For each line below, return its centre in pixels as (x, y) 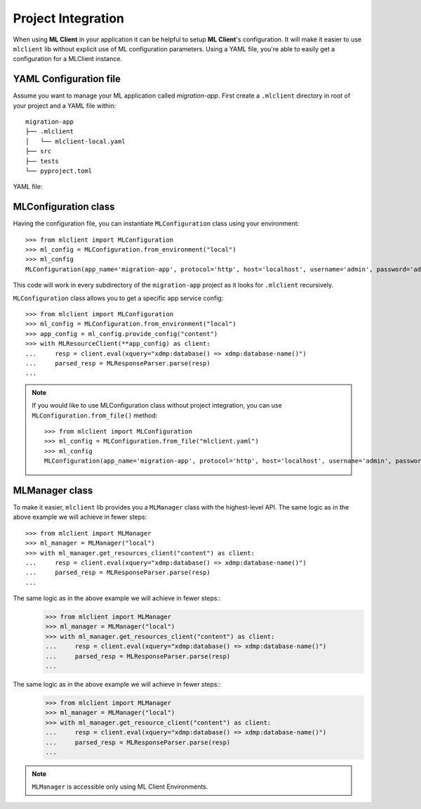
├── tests (42, 161)
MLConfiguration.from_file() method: (95, 415)
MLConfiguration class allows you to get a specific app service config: (118, 298)
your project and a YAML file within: (65, 105)
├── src (39, 151)
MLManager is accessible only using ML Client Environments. (120, 787)
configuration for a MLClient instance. (68, 59)
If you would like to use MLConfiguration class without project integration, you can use (157, 406)
